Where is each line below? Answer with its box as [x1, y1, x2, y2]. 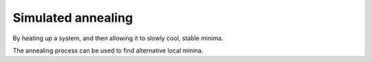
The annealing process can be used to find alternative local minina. [12, 46, 203, 55]
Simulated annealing [12, 10, 134, 25]
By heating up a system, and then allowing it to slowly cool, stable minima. [12, 34, 224, 42]
